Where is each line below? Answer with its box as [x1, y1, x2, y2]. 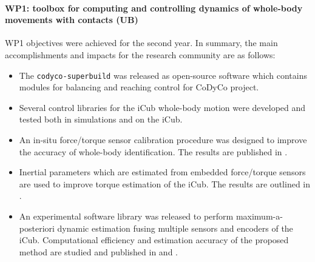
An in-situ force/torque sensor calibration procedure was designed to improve [19, 133, 307, 146]
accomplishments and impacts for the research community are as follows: [5, 48, 276, 61]
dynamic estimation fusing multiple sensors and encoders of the [57, 221, 293, 234]
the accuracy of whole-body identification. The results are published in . [19, 145, 288, 158]
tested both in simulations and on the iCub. [19, 113, 183, 126]
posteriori [19, 221, 55, 234]
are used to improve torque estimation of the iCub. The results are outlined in [19, 177, 311, 190]
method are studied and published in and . [19, 245, 178, 258]
